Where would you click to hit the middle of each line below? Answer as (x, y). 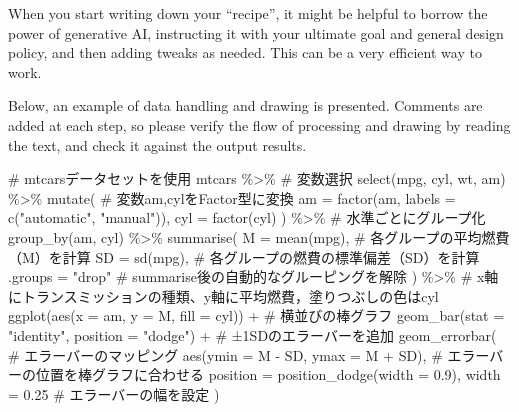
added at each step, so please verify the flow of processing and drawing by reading (259, 124)
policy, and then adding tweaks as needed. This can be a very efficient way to (245, 52)
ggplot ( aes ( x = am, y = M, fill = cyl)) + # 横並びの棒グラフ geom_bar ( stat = (256, 315)
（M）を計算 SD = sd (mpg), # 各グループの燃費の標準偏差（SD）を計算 (244, 256)
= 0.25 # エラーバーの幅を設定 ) (114, 393)
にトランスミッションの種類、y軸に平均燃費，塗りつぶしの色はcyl (223, 295)
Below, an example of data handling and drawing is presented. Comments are (245, 105)
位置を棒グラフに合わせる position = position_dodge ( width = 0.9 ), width (268, 374)
